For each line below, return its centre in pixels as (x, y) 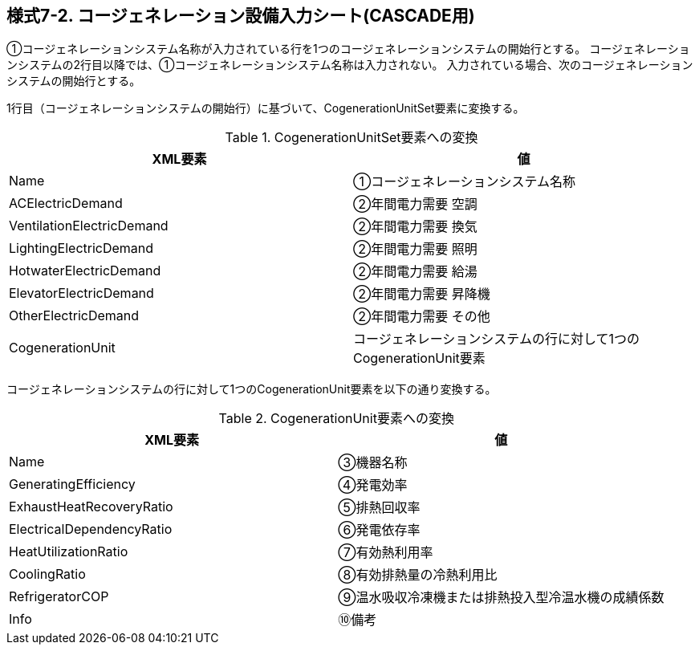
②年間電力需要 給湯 (415, 272)
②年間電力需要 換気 (415, 227)
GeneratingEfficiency (72, 484)
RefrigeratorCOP (59, 597)
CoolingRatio (47, 574)
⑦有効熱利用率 (386, 553)
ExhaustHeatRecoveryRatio (91, 507)
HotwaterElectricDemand (85, 271)
